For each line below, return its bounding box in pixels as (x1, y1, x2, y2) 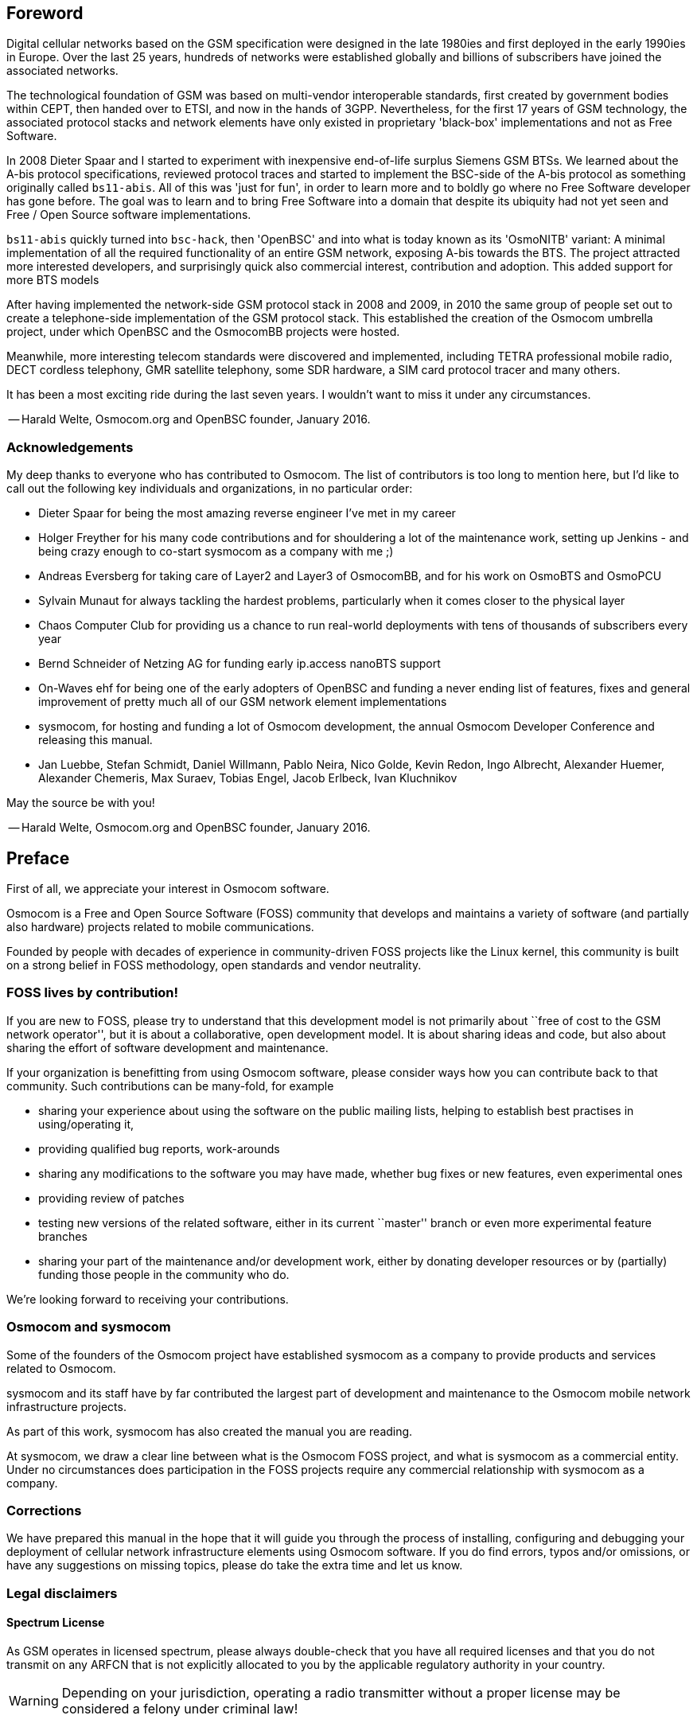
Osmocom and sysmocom (6, 1319, 171, 1335)
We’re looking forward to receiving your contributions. (6, 1292, 289, 1306)
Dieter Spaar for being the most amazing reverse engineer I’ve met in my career (38, 506, 456, 520)
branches (38, 1229, 88, 1243)
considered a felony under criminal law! (61, 1700, 298, 1717)
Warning (9, 1692, 59, 1709)
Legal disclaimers (6, 1585, 118, 1601)
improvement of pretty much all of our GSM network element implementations (38, 695, 447, 709)
